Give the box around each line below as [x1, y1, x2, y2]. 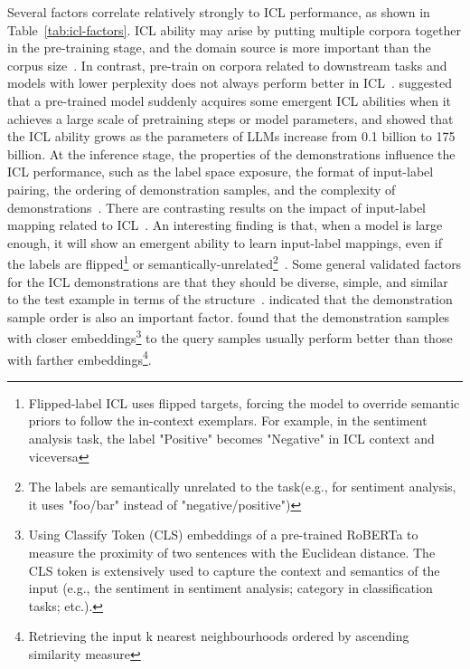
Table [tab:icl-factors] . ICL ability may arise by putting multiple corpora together [7, 20, 461, 39]
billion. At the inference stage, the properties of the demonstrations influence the [7, 144, 456, 163]
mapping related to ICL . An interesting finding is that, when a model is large [7, 215, 443, 234]
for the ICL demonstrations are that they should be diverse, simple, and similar [7, 272, 448, 291]
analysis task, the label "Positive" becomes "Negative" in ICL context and [28, 429, 435, 448]
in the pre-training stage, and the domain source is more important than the [7, 38, 431, 57]
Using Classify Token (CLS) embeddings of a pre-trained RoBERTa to [28, 525, 418, 544]
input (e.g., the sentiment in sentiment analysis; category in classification [28, 578, 433, 597]
